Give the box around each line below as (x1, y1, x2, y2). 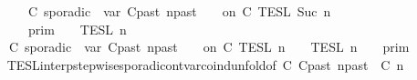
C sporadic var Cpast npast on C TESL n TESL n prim (8, 37, 410, 56)
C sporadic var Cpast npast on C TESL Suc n (27, 2, 331, 20)
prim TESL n (27, 19, 127, 38)
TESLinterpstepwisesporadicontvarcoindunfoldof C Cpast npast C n (6, 55, 404, 74)
